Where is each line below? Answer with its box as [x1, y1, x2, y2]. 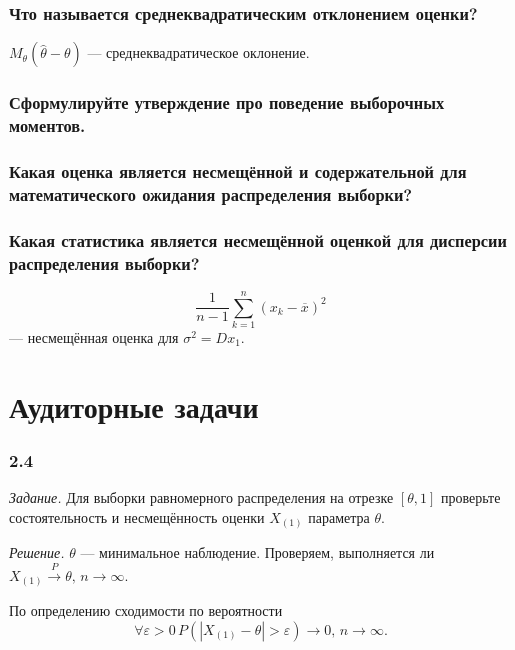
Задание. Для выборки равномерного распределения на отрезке [9, 487, 394, 508]
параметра [308, 506, 370, 527]
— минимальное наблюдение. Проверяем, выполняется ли [80, 542, 435, 563]
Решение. [9, 542, 65, 563]
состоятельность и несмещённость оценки [9, 506, 265, 527]
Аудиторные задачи [9, 385, 259, 426]
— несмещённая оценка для [9, 327, 179, 348]
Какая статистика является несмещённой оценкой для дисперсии [9, 227, 507, 252]
